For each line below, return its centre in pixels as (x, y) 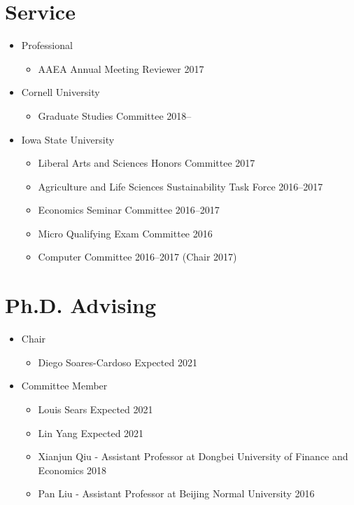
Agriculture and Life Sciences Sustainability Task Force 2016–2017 (180, 186)
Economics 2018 (72, 470)
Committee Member (64, 386)
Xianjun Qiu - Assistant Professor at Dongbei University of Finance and (193, 456)
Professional (47, 45)
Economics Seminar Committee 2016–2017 (129, 210)
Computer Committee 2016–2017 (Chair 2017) (137, 257)
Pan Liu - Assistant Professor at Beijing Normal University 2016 (176, 493)
